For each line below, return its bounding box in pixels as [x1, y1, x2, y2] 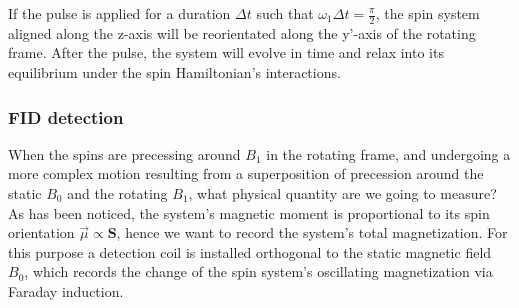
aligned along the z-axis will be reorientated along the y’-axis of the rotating [8, 22, 476, 43]
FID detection [8, 104, 124, 129]
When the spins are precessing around [8, 143, 241, 164]
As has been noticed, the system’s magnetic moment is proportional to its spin [8, 202, 490, 223]
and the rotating [67, 183, 168, 204]
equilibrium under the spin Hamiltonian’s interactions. [8, 62, 341, 83]
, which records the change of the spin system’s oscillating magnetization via [24, 261, 493, 282]
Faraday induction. [8, 280, 124, 301]
